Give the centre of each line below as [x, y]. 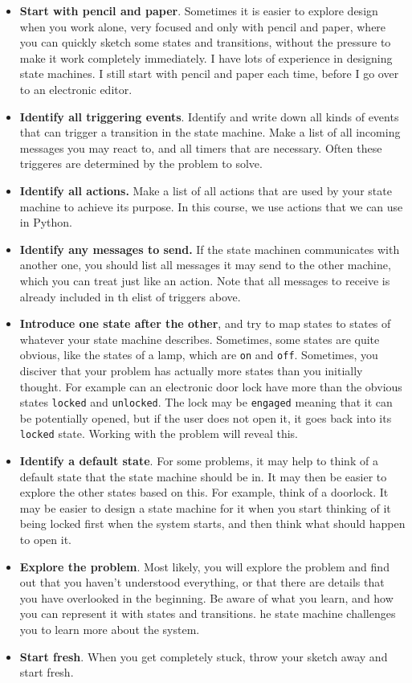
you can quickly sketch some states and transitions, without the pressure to [205, 42]
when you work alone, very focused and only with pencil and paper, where [203, 26]
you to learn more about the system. [110, 629]
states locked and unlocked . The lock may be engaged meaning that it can [206, 402]
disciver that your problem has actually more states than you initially [191, 370]
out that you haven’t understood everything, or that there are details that [202, 582]
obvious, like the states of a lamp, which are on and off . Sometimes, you [199, 355]
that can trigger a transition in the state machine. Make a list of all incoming [210, 132]
